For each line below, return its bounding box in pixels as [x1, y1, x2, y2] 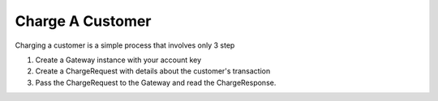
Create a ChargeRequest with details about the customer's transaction [35, 66, 271, 76]
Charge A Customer [15, 12, 152, 30]
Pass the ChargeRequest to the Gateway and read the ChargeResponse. [35, 78, 277, 87]
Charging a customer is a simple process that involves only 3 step [15, 40, 235, 50]
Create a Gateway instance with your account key [35, 55, 202, 65]
